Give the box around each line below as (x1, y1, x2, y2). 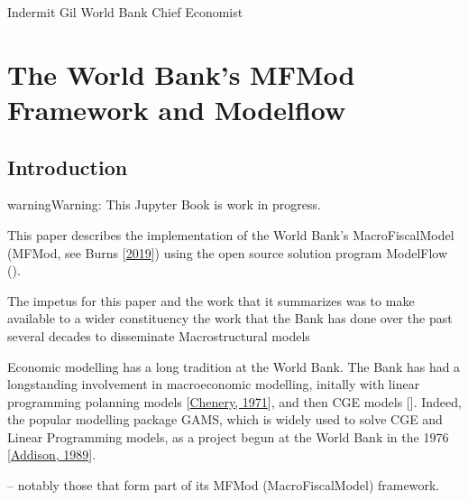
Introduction (7, 153, 128, 181)
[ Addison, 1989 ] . (7, 445, 96, 464)
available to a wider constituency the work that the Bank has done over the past (7, 309, 453, 328)
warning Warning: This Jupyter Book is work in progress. (7, 195, 321, 214)
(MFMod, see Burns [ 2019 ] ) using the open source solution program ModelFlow (7, 243, 448, 262)
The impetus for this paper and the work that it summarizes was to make (7, 291, 415, 310)
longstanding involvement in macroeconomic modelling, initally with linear (7, 375, 420, 394)
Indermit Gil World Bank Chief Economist (7, 3, 243, 21)
